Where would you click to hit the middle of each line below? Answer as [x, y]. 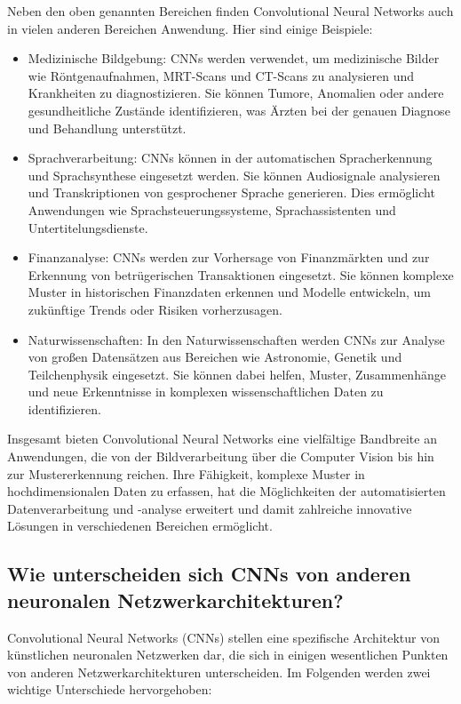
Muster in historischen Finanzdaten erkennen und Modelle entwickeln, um [230, 292]
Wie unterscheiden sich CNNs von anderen [209, 574]
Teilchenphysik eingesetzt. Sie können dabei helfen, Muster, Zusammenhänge [237, 374]
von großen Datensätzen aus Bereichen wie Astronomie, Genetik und [215, 357]
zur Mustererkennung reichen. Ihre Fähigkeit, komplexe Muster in [186, 473]
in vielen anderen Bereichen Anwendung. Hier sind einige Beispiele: [190, 28]
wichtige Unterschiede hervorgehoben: [110, 689]
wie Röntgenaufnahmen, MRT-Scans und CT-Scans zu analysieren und [221, 75]
